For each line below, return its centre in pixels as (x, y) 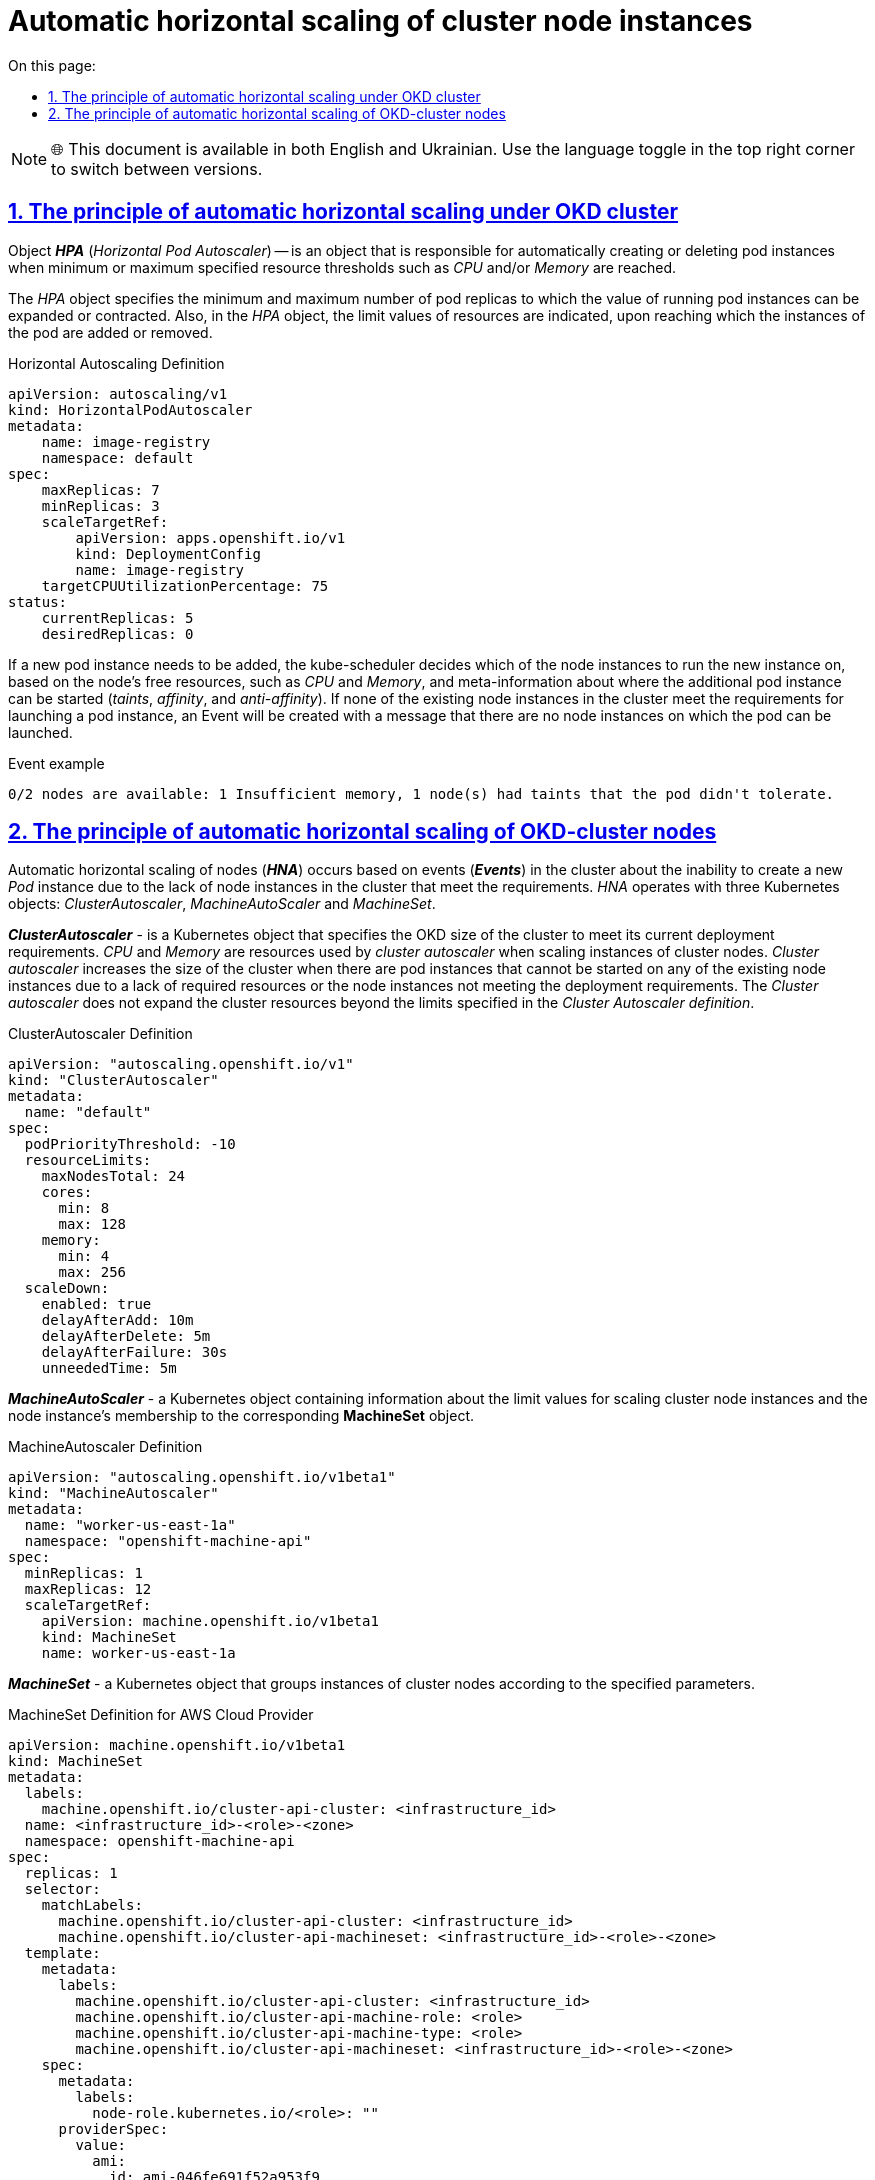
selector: (62, 1889)
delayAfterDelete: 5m (126, 1336)
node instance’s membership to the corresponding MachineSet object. (241, 1416)
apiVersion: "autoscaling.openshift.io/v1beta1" (202, 1477)
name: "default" (88, 1112)
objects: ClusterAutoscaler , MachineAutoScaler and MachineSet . (222, 904)
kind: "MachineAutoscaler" (113, 1493)
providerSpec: (113, 2129)
